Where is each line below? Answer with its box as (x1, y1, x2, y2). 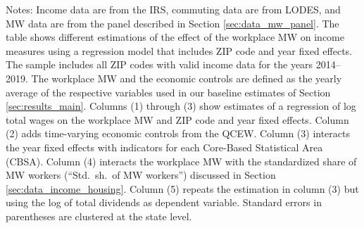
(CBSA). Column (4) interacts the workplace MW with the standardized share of (6, 153, 357, 168)
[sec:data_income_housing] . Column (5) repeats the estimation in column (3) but (6, 181, 359, 196)
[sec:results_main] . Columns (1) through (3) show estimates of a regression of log (6, 99, 356, 113)
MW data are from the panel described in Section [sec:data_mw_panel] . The (6, 15, 339, 30)
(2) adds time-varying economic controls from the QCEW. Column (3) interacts (6, 126, 351, 141)
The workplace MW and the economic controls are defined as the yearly (31, 70, 342, 85)
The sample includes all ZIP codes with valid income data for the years (6, 57, 313, 72)
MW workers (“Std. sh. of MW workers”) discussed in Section (6, 167, 276, 182)
